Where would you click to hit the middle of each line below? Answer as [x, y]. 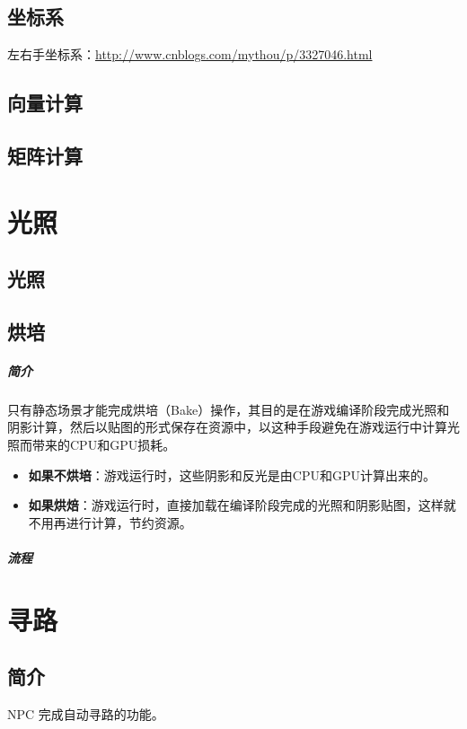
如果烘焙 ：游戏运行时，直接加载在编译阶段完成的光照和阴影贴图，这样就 [242, 505]
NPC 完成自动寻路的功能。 [86, 714]
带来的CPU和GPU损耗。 [104, 445]
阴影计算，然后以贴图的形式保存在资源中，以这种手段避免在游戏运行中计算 [227, 427]
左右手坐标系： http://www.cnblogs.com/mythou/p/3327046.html [190, 54]
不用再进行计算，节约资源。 [110, 522]
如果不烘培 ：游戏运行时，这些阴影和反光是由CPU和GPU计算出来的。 [232, 474]
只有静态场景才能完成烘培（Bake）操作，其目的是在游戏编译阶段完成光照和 [229, 409]
